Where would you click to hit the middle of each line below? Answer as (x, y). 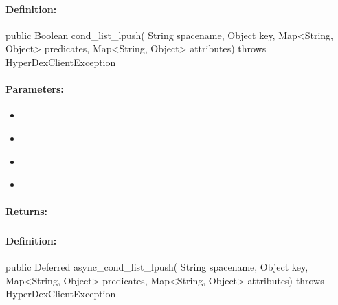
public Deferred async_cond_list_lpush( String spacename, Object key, (157, 267)
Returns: (27, 211)
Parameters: (35, 89)
